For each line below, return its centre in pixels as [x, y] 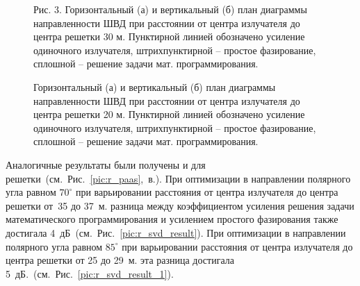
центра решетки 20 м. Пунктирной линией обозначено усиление [169, 114]
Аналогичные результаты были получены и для [106, 164]
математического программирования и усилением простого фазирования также [172, 219]
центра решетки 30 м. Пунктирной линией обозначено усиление [169, 36]
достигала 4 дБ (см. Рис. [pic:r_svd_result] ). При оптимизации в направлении [176, 232]
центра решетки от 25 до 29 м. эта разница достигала [120, 260]
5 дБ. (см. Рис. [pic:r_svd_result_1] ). [90, 273]
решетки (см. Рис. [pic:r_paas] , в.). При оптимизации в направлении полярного [178, 178]
